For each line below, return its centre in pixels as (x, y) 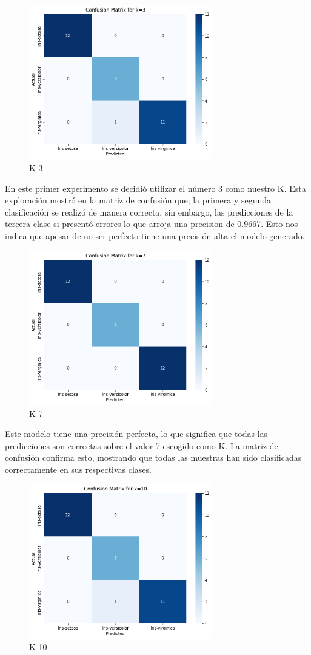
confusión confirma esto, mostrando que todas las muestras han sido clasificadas (153, 457)
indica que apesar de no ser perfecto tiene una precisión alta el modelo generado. (155, 235)
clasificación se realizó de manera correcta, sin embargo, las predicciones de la (149, 212)
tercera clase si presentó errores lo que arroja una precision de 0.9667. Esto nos (152, 224)
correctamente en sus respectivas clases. (79, 469)
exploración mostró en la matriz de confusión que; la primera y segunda (138, 200)
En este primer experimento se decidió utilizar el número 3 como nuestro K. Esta (155, 188)
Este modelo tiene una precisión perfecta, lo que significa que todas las (136, 434)
